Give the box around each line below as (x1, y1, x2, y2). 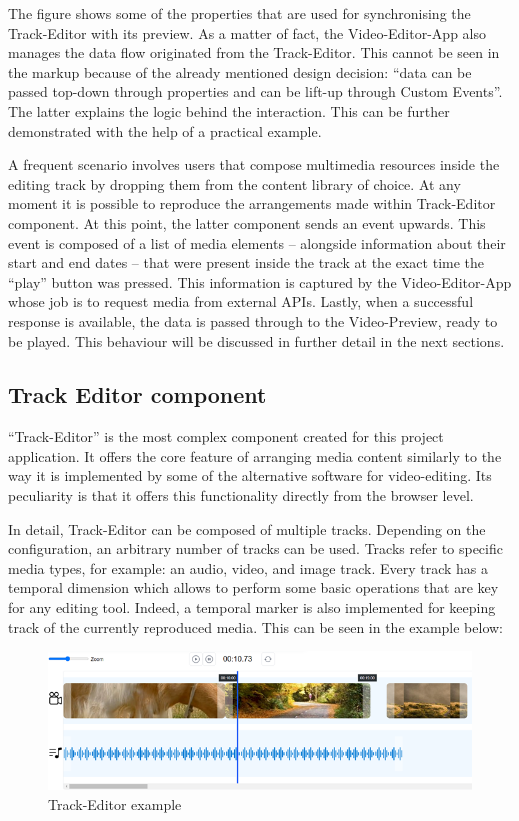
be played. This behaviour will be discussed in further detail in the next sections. (8, 330, 505, 351)
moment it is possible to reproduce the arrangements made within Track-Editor (8, 193, 496, 214)
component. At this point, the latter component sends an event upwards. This (8, 212, 486, 233)
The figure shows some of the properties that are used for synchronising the (8, 3, 471, 23)
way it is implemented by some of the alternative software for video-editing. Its (8, 465, 492, 486)
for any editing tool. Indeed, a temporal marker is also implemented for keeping (8, 597, 496, 618)
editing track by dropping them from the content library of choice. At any (8, 173, 461, 194)
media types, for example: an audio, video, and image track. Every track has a (8, 557, 489, 578)
